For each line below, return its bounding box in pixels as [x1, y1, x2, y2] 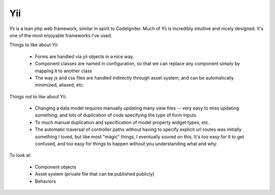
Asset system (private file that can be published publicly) [35, 171, 155, 177]
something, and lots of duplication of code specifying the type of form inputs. [35, 112, 198, 118]
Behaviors [35, 178, 56, 184]
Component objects [35, 163, 76, 170]
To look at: [9, 152, 32, 158]
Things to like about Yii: [9, 42, 59, 48]
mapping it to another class [35, 68, 92, 74]
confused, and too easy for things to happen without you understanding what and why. [35, 141, 217, 147]
